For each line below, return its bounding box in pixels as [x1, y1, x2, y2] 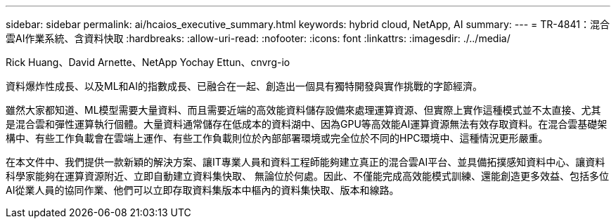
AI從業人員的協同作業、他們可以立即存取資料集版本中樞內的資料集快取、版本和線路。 [6, 184, 399, 196]
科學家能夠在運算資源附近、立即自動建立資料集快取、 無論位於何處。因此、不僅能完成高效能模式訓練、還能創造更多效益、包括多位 [6, 170, 609, 182]
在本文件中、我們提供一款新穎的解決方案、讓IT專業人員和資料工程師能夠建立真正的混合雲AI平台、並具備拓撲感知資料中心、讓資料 [6, 156, 605, 168]
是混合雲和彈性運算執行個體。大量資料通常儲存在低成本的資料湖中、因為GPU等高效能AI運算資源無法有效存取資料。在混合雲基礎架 [6, 118, 608, 130]
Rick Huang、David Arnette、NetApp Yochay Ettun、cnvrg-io [6, 56, 290, 68]
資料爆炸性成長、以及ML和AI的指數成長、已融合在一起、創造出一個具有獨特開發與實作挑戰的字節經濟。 [6, 80, 482, 92]
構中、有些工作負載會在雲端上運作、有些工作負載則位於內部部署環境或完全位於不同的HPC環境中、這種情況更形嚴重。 [6, 132, 548, 144]
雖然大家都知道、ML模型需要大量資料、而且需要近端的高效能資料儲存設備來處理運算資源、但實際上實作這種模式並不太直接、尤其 [6, 104, 601, 116]
